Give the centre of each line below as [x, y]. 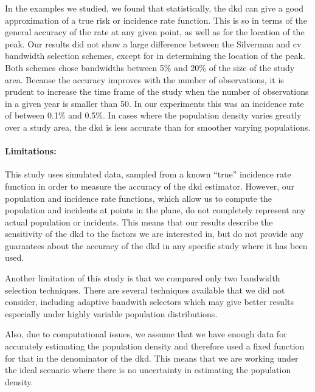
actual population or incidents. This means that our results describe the [139, 222]
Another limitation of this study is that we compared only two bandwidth [143, 278]
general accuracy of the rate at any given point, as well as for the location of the [155, 32]
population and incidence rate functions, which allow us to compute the [138, 198]
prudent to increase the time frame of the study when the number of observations [157, 91]
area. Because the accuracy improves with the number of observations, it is [144, 79]
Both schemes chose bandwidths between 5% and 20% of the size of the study [150, 67]
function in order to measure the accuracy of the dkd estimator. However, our [150, 186]
